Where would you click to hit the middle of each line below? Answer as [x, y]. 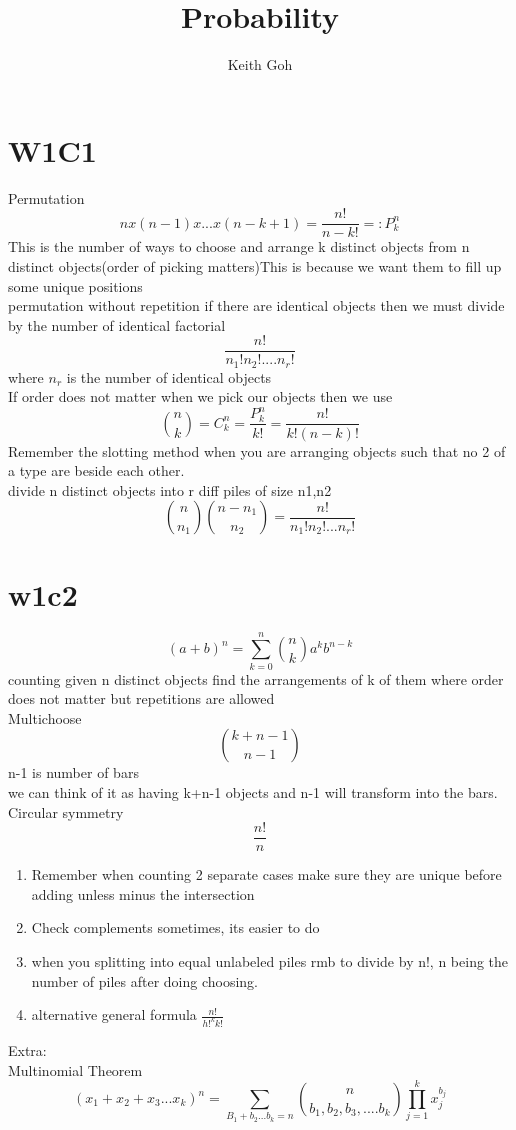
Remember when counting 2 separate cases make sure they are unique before [266, 874]
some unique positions [75, 285]
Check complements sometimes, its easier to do [175, 927]
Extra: [27, 1050]
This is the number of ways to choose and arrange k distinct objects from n [239, 246]
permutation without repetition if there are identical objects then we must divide [256, 305]
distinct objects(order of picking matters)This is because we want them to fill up [255, 265]
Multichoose [45, 717]
